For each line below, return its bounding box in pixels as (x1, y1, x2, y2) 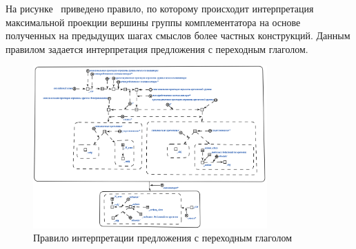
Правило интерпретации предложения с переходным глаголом (33, 230, 293, 245)
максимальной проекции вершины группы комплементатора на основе (6, 14, 301, 29)
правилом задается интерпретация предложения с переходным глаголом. (6, 41, 308, 56)
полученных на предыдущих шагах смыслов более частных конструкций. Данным (6, 28, 350, 43)
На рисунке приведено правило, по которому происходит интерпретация (6, 1, 314, 15)
